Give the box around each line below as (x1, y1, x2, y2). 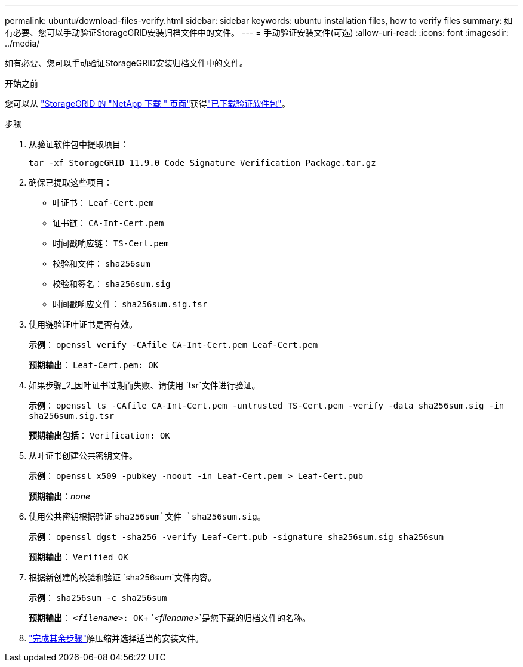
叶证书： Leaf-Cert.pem (53, 197, 154, 208)
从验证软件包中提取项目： (29, 139, 129, 149)
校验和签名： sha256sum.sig (53, 279, 171, 289)
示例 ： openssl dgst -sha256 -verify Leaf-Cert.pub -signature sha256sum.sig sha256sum (29, 532, 444, 542)
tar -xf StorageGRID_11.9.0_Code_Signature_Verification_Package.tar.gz (29, 158, 376, 168)
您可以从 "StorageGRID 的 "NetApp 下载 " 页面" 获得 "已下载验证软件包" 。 (5, 98, 290, 109)
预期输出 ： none (29, 491, 91, 501)
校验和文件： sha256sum (53, 258, 150, 268)
